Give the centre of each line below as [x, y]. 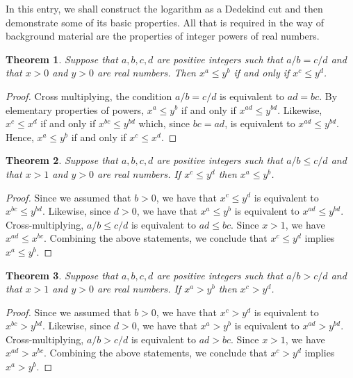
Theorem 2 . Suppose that [62, 160]
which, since [164, 123]
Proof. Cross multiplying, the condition [89, 96]
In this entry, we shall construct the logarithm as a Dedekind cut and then [164, 8]
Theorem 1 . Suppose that [62, 59]
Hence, [20, 137]
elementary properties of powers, [75, 109]
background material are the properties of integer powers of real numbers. [163, 36]
